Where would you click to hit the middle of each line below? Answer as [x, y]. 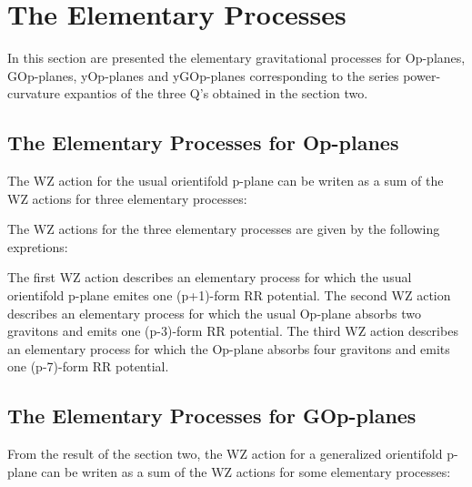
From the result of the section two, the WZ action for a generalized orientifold [225, 454]
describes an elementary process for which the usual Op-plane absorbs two [214, 313]
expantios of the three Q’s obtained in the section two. [216, 93]
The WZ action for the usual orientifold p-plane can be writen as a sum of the [226, 181]
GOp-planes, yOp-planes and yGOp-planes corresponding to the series [203, 75]
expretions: [38, 246]
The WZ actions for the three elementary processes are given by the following [224, 229]
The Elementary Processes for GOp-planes [212, 416]
